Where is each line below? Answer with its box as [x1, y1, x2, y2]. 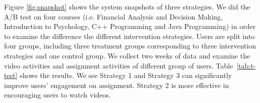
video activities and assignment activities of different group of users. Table [4, 60, 233, 70]
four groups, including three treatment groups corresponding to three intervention [4, 40, 256, 51]
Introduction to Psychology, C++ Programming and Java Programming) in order [4, 21, 256, 31]
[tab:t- [236, 60, 256, 70]
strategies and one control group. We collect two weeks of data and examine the [4, 50, 250, 60]
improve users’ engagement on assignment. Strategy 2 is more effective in [4, 79, 229, 90]
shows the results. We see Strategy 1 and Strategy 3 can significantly [20, 70, 232, 80]
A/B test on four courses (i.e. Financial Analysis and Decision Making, [4, 11, 223, 21]
